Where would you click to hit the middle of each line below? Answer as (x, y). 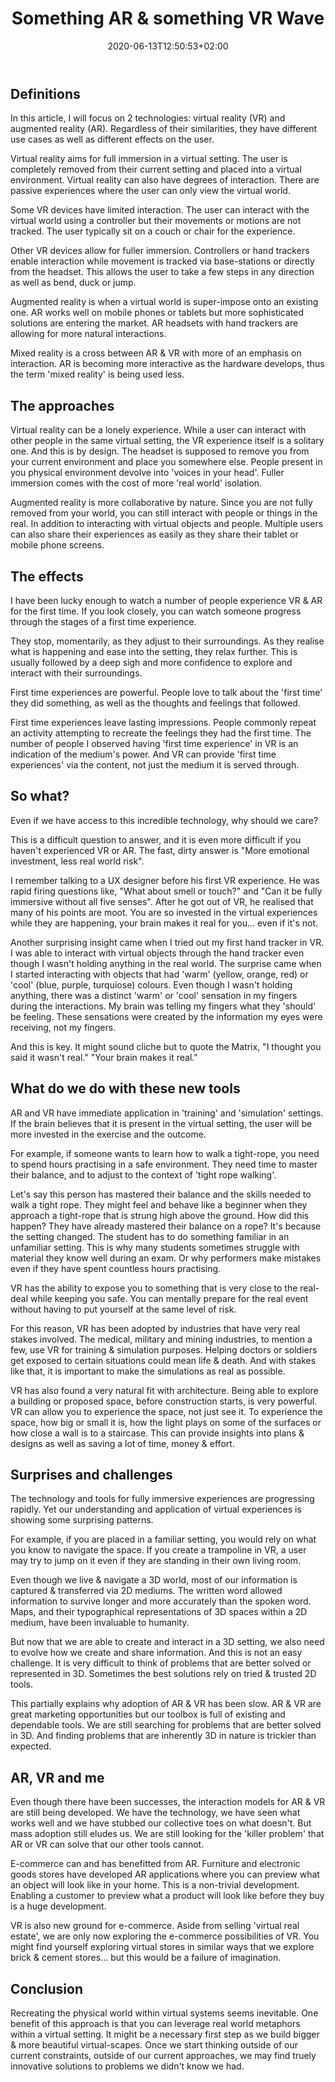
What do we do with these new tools (125, 1088)
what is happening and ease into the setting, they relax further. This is (154, 651)
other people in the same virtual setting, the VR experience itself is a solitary (167, 441)
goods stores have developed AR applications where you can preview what (165, 1874)
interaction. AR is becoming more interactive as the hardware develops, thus (167, 364)
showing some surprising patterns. (82, 1520)
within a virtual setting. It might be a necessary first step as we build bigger (165, 2034)
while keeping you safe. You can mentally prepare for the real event (169, 1298)
